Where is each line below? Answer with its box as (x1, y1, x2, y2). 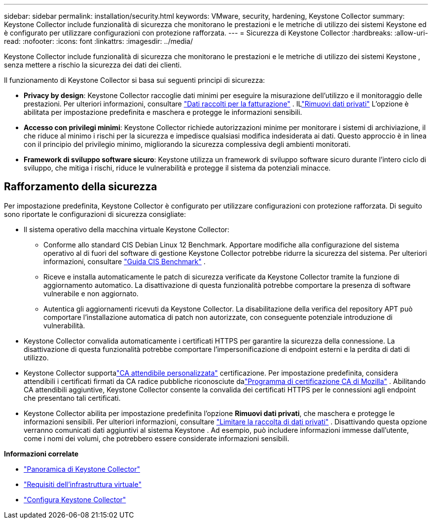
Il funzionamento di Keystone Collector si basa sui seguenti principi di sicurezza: (4, 76, 265, 84)
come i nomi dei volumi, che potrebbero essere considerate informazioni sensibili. (24, 434, 289, 443)
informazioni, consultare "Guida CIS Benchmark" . (43, 257, 206, 266)
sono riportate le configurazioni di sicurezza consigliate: (4, 209, 186, 218)
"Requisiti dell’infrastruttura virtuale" (24, 480, 142, 488)
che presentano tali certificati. (24, 393, 121, 402)
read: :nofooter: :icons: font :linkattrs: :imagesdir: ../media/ (4, 37, 193, 45)
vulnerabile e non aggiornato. (43, 289, 139, 298)
